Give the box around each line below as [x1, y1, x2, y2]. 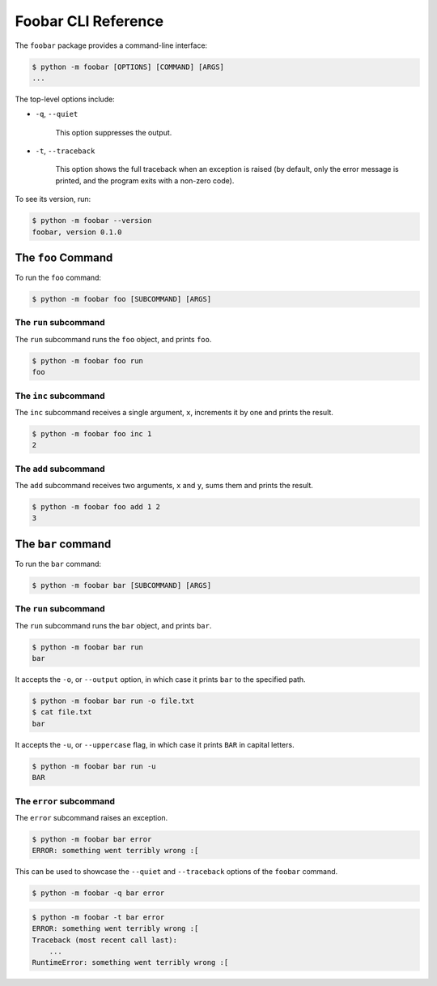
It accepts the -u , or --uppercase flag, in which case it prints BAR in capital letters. [15, 739, 295, 749]
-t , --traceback [35, 146, 95, 156]
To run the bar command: [15, 559, 101, 568]
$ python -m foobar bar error [32, 834, 152, 843]
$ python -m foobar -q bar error [32, 889, 165, 898]
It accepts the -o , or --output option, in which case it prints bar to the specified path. [15, 675, 307, 684]
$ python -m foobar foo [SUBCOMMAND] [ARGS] [32, 294, 212, 304]
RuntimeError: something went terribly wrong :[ [32, 958, 229, 967]
